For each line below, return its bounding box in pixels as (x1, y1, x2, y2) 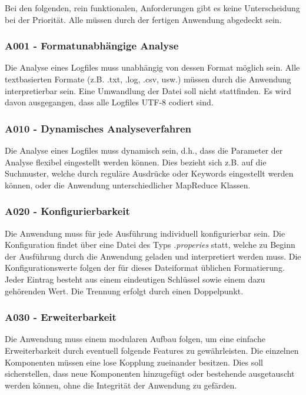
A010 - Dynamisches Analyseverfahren (5, 121, 192, 135)
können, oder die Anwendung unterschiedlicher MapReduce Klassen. (5, 178, 251, 191)
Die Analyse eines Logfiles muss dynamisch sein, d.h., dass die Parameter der (5, 144, 283, 156)
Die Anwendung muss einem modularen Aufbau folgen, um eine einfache (5, 333, 265, 345)
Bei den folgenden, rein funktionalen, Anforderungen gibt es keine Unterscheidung (5, 2, 300, 14)
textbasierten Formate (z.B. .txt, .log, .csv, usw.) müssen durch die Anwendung (5, 73, 291, 85)
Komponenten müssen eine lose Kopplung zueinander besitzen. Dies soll (5, 356, 263, 368)
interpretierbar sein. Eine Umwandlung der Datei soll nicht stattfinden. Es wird (5, 84, 291, 97)
